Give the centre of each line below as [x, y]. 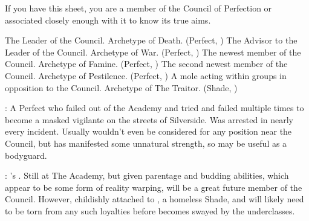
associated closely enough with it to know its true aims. [108, 20]
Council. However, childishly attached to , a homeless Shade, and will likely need [154, 199]
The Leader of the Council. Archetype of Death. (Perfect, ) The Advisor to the [151, 40]
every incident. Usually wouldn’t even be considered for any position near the [148, 131]
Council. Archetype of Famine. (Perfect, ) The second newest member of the [146, 64]
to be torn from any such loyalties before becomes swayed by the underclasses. [150, 210]
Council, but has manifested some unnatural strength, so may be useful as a [146, 143]
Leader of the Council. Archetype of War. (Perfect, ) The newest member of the [153, 52]
